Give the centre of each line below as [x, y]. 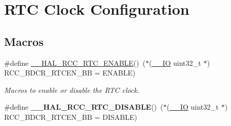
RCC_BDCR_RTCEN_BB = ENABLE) [70, 73]
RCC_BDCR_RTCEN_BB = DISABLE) [71, 117]
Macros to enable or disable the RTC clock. [72, 90]
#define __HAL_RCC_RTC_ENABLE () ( [75, 62]
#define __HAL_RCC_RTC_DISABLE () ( [84, 107]
